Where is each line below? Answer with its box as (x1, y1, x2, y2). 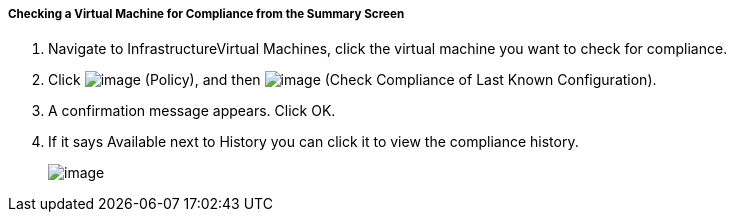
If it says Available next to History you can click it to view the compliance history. (48, 133, 579, 151)
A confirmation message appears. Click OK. (48, 102, 336, 120)
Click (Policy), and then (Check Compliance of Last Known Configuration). (48, 71, 657, 89)
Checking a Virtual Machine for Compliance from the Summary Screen (8, 7, 405, 21)
